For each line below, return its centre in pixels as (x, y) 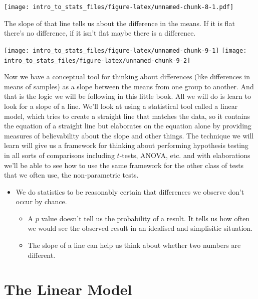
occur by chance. (41, 201)
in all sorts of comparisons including (59, 155)
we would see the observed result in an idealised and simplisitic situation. (140, 228)
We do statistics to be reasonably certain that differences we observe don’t (130, 191)
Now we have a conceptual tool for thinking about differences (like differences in (127, 77)
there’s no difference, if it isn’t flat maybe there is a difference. (100, 33)
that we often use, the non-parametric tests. (71, 175)
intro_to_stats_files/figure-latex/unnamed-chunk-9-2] (97, 60)
